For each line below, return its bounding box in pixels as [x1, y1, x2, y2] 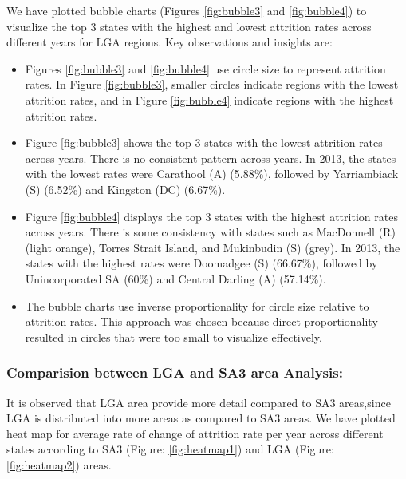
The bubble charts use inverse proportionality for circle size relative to [25, 297, 369, 314]
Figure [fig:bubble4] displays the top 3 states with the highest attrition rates [25, 208, 398, 224]
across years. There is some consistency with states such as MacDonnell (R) [25, 224, 396, 240]
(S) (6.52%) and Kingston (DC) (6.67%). [25, 180, 226, 197]
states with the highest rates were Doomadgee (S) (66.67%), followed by [25, 255, 378, 271]
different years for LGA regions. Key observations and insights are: [6, 34, 333, 50]
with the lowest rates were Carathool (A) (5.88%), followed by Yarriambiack [25, 165, 399, 182]
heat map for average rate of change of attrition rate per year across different [6, 425, 384, 441]
